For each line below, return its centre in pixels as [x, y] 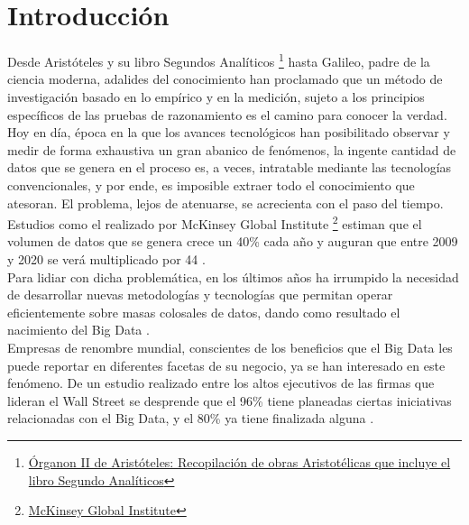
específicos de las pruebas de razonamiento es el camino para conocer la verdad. [227, 114]
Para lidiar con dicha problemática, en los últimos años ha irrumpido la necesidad [233, 276]
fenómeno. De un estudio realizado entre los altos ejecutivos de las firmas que [221, 383]
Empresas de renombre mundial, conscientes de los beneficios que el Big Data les [230, 347]
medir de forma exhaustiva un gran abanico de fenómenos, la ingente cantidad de [232, 149]
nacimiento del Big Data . [78, 330]
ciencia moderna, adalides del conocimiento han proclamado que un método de [225, 79]
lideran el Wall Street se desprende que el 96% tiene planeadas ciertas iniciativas [230, 400]
